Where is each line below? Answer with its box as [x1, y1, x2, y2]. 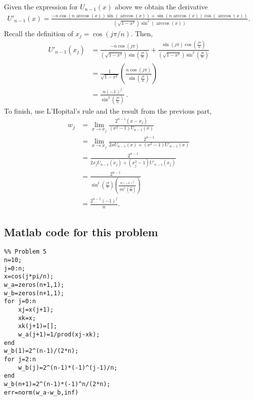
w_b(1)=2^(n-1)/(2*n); [4, 347, 79, 355]
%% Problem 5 [4, 248, 47, 256]
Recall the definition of [4, 28, 73, 38]
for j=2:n [4, 355, 36, 363]
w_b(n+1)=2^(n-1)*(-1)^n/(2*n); [4, 380, 110, 388]
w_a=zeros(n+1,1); [4, 281, 64, 288]
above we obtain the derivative [114, 1, 208, 11]
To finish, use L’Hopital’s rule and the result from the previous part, [4, 106, 212, 116]
